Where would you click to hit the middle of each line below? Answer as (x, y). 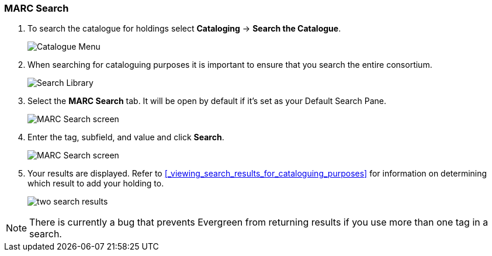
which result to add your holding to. (96, 184)
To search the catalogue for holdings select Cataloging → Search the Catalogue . (184, 29)
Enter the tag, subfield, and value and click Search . (126, 137)
